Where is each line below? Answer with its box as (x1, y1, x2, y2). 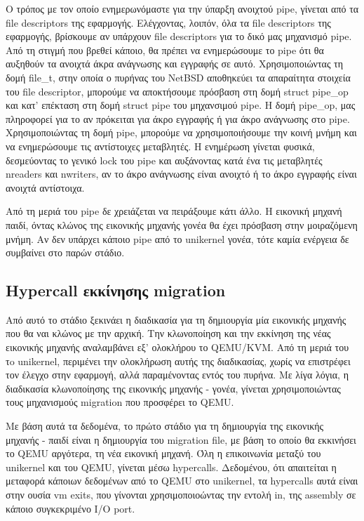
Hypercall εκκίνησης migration (6, 279, 226, 301)
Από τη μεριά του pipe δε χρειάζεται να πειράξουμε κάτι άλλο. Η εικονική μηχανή (6, 204, 342, 218)
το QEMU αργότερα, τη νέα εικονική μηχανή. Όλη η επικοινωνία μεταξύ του (6, 446, 321, 461)
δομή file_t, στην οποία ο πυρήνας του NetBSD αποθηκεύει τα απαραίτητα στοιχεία (6, 70, 351, 84)
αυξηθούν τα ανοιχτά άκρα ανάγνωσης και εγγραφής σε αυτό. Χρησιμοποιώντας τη (6, 56, 344, 71)
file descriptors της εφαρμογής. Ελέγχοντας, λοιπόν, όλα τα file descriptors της (6, 15, 331, 29)
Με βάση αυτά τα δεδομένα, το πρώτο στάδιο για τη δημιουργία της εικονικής (6, 418, 324, 433)
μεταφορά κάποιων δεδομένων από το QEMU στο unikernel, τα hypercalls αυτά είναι (6, 473, 358, 488)
